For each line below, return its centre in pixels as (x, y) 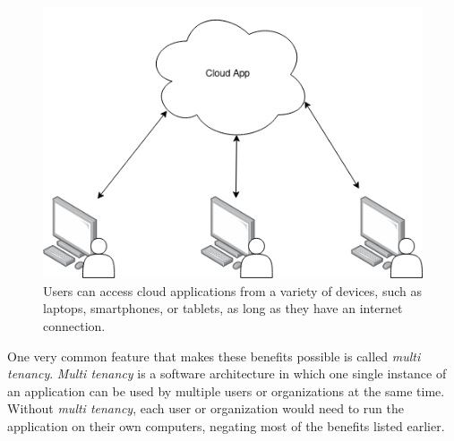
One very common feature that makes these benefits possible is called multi (214, 356)
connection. (74, 326)
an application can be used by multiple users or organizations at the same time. (226, 390)
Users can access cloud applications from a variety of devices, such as (232, 290)
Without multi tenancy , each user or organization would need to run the (206, 408)
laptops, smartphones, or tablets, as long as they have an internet (223, 308)
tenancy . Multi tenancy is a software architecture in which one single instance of (227, 373)
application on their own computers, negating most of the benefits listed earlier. (226, 425)
